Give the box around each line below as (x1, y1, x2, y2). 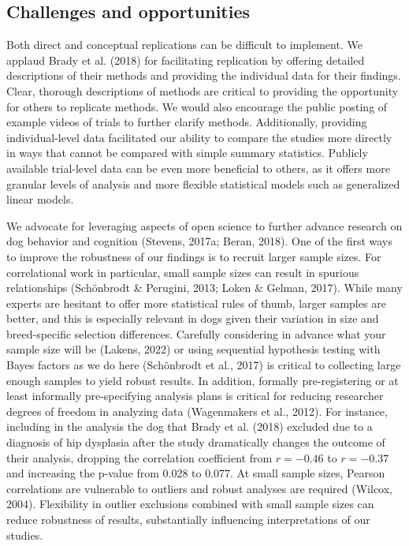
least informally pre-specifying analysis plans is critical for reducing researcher (6, 387, 384, 404)
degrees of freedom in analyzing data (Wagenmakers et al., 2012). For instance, (6, 402, 388, 419)
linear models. (6, 191, 74, 208)
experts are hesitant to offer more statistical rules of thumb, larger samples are (6, 294, 386, 311)
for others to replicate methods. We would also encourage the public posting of (6, 98, 388, 114)
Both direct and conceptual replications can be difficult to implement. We (6, 36, 363, 53)
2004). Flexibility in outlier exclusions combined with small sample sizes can (6, 496, 374, 512)
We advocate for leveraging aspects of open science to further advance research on (6, 217, 403, 234)
